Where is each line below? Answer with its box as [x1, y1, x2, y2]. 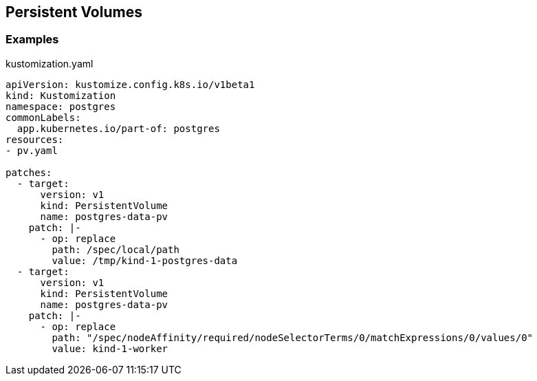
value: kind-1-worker [52, 342, 168, 354]
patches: [6, 166, 52, 178]
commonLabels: [6, 111, 81, 123]
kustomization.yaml [6, 57, 94, 69]
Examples [6, 32, 59, 47]
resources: [6, 133, 64, 145]
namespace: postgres [6, 100, 116, 112]
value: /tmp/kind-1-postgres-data [52, 254, 238, 266]
